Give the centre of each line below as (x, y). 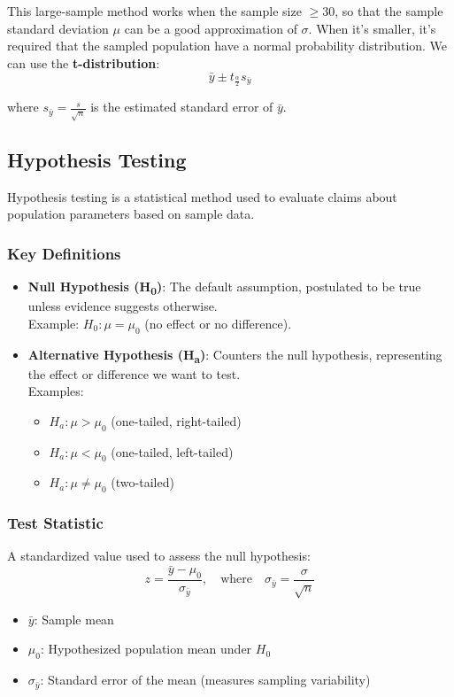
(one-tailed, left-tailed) (172, 451)
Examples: (56, 391)
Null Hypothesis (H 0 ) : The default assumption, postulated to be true (224, 287)
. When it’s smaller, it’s (372, 28)
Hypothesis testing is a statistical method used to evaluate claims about (202, 196)
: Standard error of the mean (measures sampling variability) (205, 680)
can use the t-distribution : (84, 62)
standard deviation (58, 28)
